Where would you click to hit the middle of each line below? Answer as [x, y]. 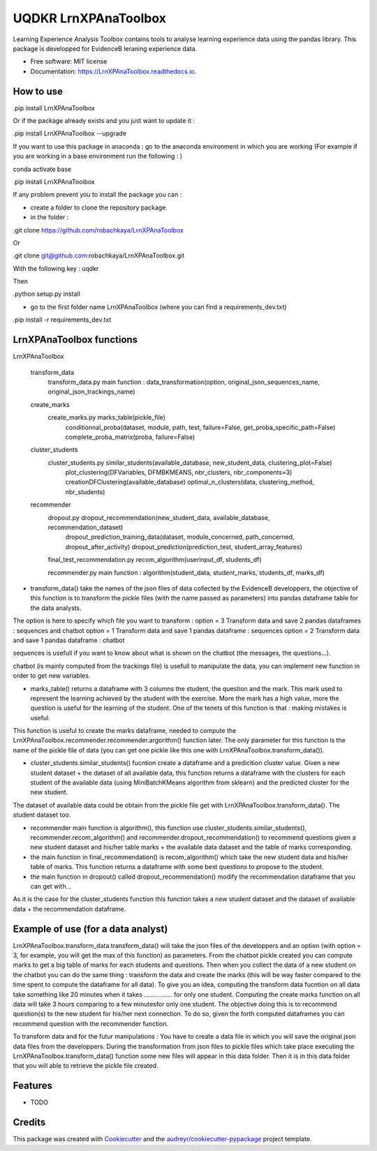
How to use [38, 91]
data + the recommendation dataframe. [69, 909]
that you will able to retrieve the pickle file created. [86, 1066]
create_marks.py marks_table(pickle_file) [106, 417]
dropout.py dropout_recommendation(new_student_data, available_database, [159, 517]
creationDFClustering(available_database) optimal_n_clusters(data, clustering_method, [190, 482]
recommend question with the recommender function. [91, 1023]
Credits [29, 1123]
